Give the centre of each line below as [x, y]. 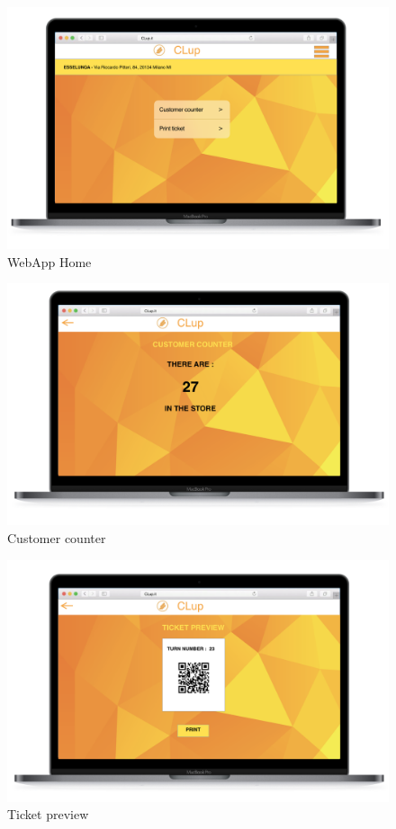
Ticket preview [48, 814]
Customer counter [57, 538]
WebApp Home [49, 261]
